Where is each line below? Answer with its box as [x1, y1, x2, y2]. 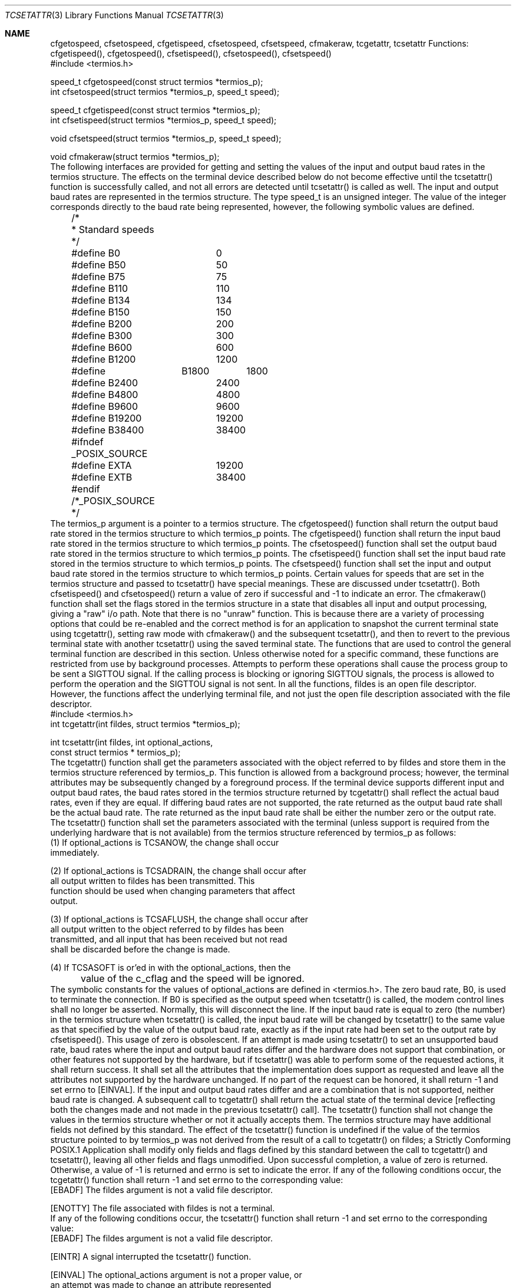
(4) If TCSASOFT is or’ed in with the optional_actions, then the [50, 962, 291, 972]
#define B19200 [71, 412, 142, 424]
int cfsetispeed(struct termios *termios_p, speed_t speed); [50, 115, 277, 125]
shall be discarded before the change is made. [50, 944, 230, 954]
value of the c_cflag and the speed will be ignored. [81, 972, 305, 984]
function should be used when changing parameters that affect [50, 886, 295, 896]
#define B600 [71, 341, 133, 353]
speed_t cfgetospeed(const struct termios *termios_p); [50, 77, 263, 87]
